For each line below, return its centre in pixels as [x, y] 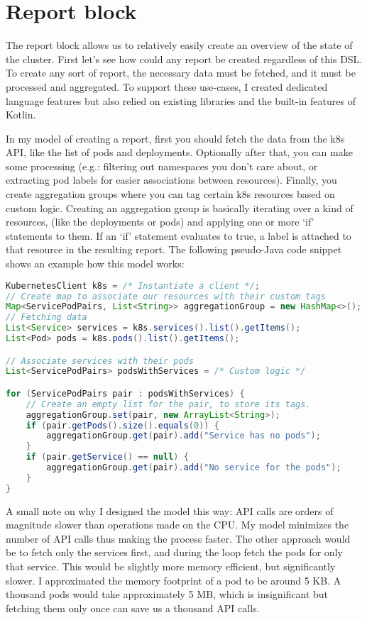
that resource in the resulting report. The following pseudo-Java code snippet [174, 249]
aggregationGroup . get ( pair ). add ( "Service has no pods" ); [183, 436]
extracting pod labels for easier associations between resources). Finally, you [171, 180]
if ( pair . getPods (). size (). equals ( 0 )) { [122, 425]
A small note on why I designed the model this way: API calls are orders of [170, 510]
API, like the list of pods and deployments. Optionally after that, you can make [179, 152]
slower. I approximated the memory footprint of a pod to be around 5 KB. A [174, 580]
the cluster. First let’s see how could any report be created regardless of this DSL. [184, 59]
